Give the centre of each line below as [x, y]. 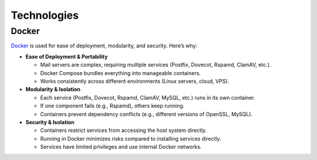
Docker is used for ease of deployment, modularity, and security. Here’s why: [104, 46]
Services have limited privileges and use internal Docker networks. [121, 147]
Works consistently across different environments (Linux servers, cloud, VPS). [135, 81]
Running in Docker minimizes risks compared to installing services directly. [131, 138]
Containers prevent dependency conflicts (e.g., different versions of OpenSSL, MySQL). [146, 114]
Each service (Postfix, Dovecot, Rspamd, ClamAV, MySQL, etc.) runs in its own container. [148, 97]
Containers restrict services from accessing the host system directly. [124, 130]
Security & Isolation [50, 122]
